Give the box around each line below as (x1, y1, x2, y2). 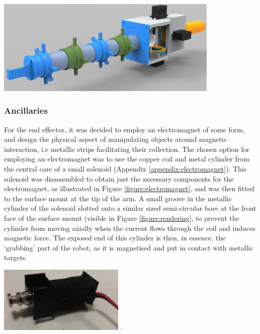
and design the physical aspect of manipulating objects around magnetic (4, 134, 227, 144)
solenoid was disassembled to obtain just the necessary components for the (4, 173, 234, 184)
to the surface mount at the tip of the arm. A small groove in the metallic (4, 193, 232, 203)
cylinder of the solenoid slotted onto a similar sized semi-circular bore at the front (4, 203, 256, 213)
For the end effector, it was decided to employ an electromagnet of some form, (4, 124, 245, 134)
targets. (4, 252, 28, 263)
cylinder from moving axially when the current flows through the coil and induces (4, 222, 255, 233)
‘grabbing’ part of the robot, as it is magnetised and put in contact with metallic (4, 242, 253, 253)
